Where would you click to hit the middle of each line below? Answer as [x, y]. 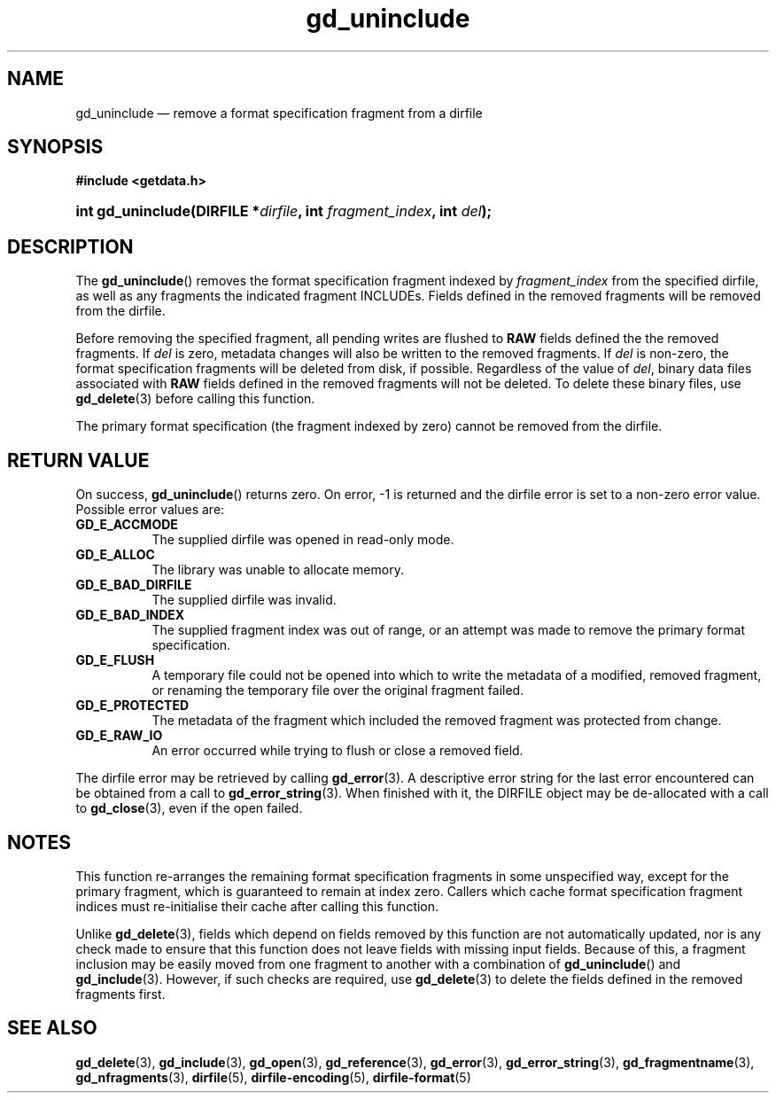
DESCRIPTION [70, 246]
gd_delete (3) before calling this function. [195, 399]
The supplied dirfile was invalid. [244, 600]
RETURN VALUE [78, 460]
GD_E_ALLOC [115, 555]
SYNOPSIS [55, 147]
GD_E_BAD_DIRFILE [134, 585]
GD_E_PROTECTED [132, 706]
